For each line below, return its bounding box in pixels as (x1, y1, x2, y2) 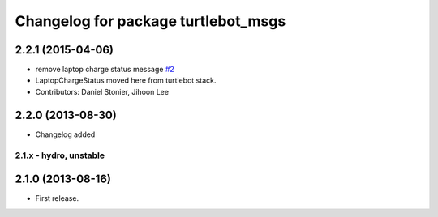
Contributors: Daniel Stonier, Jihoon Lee (35, 87, 170, 96)
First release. (35, 194, 79, 203)
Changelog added (35, 130, 96, 139)
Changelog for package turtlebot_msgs (15, 12, 286, 30)
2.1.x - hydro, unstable (15, 150, 105, 161)
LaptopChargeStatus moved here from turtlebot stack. (35, 75, 217, 85)
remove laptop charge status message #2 (35, 65, 174, 74)
